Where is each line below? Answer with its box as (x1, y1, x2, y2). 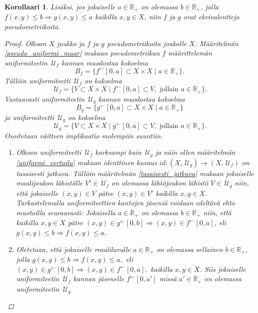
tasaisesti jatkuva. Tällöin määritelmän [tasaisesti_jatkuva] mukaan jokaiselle (16, 168, 254, 178)
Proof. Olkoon (4, 38, 47, 48)
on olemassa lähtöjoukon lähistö (111, 178, 208, 188)
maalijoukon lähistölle (16, 178, 83, 188)
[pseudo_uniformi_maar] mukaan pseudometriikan (4, 48, 160, 58)
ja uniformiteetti (4, 112, 54, 122)
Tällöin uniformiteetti (4, 75, 71, 86)
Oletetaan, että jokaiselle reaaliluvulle (16, 244, 131, 254)
